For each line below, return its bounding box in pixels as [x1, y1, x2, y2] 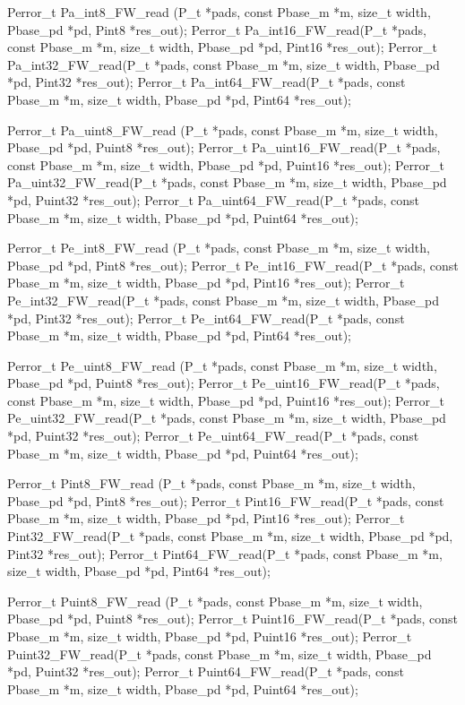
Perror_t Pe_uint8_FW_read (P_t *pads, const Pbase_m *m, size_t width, [7, 356, 437, 374]
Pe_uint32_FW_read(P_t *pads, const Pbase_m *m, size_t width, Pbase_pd [7, 408, 446, 427]
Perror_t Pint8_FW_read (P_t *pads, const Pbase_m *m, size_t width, [7, 474, 416, 493]
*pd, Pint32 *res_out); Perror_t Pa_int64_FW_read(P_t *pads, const [7, 73, 406, 91]
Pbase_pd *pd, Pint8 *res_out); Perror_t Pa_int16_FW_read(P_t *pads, [7, 20, 426, 39]
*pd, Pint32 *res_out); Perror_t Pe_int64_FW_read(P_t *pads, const [7, 308, 405, 327]
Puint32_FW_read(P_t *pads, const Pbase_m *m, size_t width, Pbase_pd [7, 644, 432, 663]
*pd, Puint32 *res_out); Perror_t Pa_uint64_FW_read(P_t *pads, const [7, 190, 419, 209]
